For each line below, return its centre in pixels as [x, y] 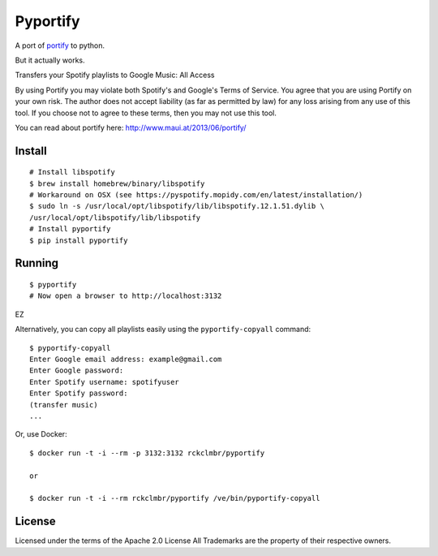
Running [37, 263]
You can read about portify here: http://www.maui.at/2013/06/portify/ [131, 127]
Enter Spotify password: [79, 393]
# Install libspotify [72, 172]
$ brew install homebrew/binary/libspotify [117, 183]
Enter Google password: [77, 371]
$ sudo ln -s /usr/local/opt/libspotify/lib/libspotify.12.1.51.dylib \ [177, 206]
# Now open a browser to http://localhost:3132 [126, 296]
